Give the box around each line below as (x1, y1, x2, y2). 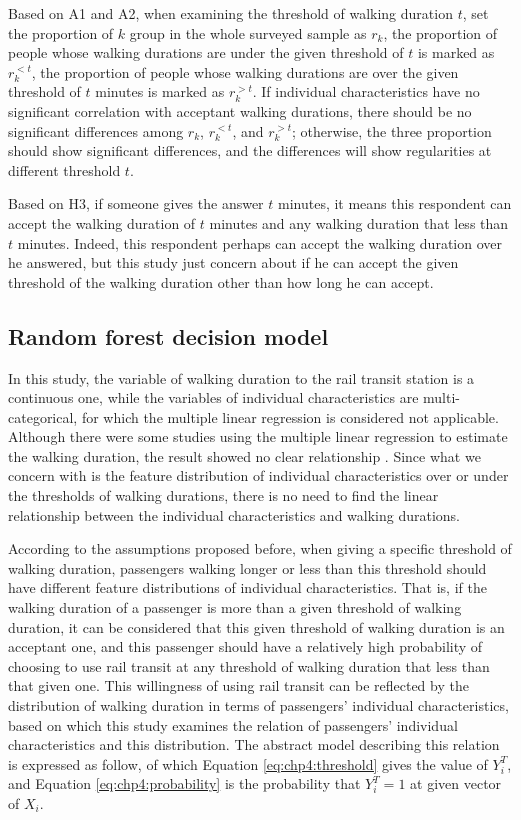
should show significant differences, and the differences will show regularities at (8, 140, 492, 161)
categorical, (8, 406, 78, 427)
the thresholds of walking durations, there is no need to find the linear (8, 485, 439, 506)
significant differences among (8, 120, 184, 141)
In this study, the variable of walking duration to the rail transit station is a (8, 367, 475, 388)
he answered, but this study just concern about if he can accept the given (8, 252, 459, 273)
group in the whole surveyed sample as (129, 22, 367, 43)
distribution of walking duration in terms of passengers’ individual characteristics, (8, 695, 509, 716)
